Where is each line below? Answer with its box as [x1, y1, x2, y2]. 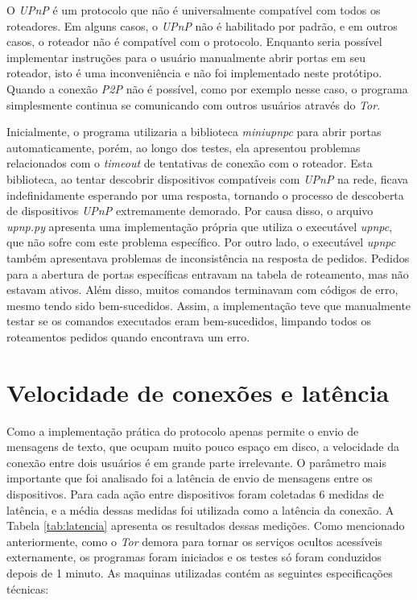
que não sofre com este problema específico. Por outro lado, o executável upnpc [6, 234, 396, 250]
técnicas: [6, 580, 49, 597]
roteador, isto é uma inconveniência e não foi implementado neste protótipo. [6, 64, 382, 81]
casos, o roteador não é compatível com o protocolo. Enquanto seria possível [6, 33, 382, 50]
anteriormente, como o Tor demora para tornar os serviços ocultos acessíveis [6, 532, 382, 549]
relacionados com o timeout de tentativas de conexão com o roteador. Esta [6, 155, 373, 172]
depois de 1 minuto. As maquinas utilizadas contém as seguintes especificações [6, 564, 393, 581]
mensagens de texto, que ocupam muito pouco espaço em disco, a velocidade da [6, 438, 399, 455]
